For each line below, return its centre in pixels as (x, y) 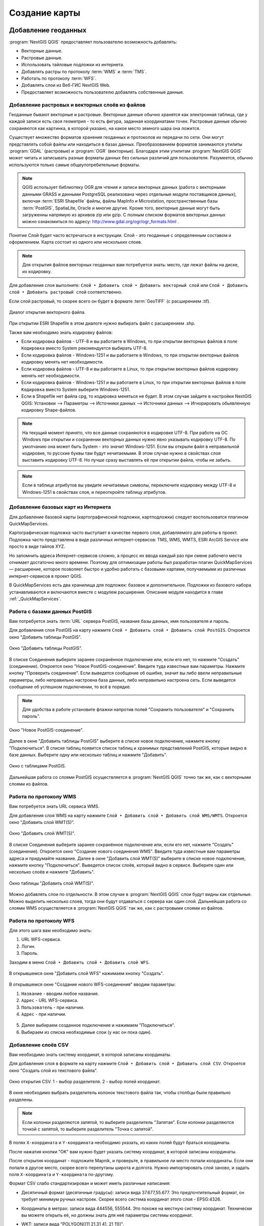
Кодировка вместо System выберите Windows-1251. (76, 389)
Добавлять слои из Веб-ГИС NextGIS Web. (66, 85)
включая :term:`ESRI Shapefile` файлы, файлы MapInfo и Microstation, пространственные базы (120, 201)
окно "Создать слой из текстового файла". (53, 1070)
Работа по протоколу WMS (43, 796)
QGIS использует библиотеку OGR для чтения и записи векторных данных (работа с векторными (124, 187)
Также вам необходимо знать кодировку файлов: (61, 332)
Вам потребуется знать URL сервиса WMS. (54, 806)
